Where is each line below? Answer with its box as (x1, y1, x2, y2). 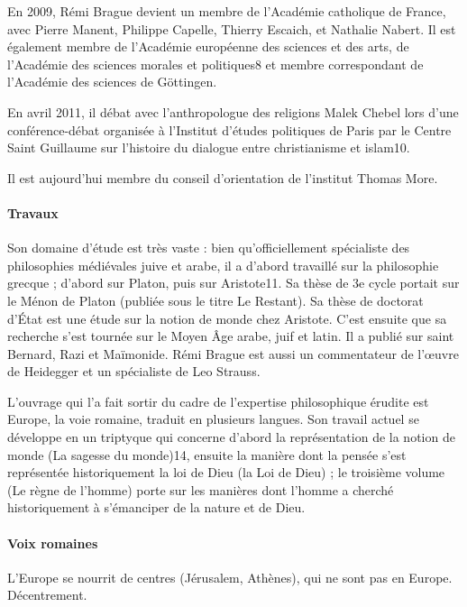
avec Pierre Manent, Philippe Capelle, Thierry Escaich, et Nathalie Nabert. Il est (7, 19, 456, 38)
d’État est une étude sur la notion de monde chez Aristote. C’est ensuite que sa (7, 308, 447, 327)
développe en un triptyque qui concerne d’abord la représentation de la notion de (7, 428, 455, 446)
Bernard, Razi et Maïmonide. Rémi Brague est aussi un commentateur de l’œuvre (7, 344, 459, 363)
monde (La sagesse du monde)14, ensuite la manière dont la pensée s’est (7, 445, 407, 464)
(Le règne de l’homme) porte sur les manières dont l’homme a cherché (7, 480, 394, 499)
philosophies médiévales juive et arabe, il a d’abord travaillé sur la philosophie (7, 255, 439, 274)
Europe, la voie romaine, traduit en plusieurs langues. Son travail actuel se (7, 409, 419, 428)
